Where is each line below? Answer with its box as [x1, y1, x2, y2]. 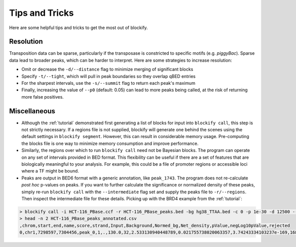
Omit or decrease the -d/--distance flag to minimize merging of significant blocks [21, 67, 193, 72]
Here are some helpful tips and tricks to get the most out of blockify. [9, 25, 148, 31]
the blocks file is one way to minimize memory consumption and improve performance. [21, 141, 199, 146]
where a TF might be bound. [21, 168, 79, 174]
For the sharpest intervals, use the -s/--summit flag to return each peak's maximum [21, 80, 196, 86]
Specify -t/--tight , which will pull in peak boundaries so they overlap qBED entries [21, 73, 196, 79]
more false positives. [21, 94, 64, 100]
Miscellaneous [9, 106, 55, 115]
